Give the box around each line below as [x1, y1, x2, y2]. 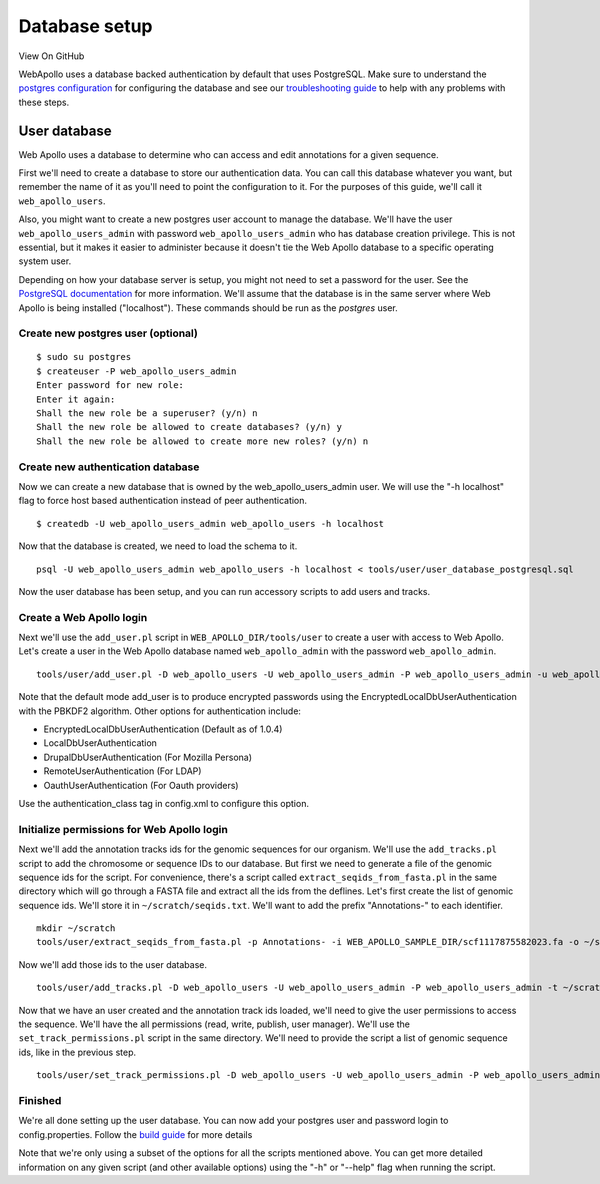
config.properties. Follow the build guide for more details [18, 1128, 253, 1140]
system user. [18, 255, 72, 267]
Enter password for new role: [36, 380, 185, 391]
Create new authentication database [18, 460, 200, 474]
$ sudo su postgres [36, 351, 132, 363]
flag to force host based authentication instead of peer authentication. [18, 495, 308, 507]
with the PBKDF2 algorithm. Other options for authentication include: [18, 705, 302, 717]
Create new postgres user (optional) [18, 326, 199, 340]
